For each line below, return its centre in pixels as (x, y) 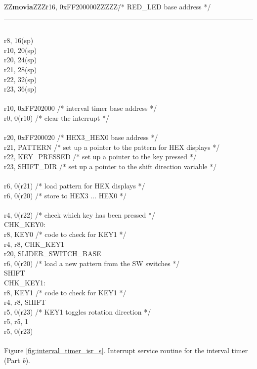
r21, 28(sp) (21, 69)
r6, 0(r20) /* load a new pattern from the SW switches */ (92, 263)
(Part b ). (17, 360)
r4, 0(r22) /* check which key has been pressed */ (80, 214)
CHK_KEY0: (25, 224)
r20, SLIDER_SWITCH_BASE (53, 254)
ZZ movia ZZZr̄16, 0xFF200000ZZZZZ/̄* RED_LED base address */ (107, 6)
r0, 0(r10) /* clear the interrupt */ (57, 117)
